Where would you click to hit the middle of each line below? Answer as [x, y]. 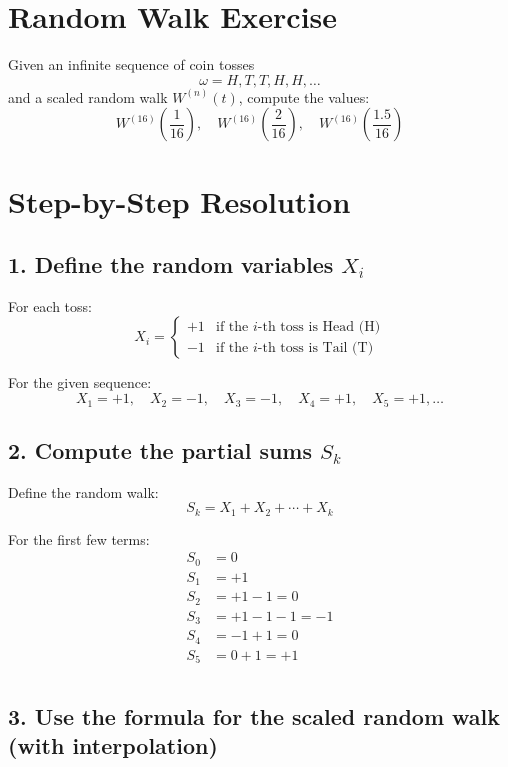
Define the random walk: [83, 491]
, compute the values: [304, 96]
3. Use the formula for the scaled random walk [254, 715]
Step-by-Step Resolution [179, 200]
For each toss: [50, 305]
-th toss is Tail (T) [315, 348]
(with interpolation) [113, 745]
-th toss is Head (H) [319, 326]
